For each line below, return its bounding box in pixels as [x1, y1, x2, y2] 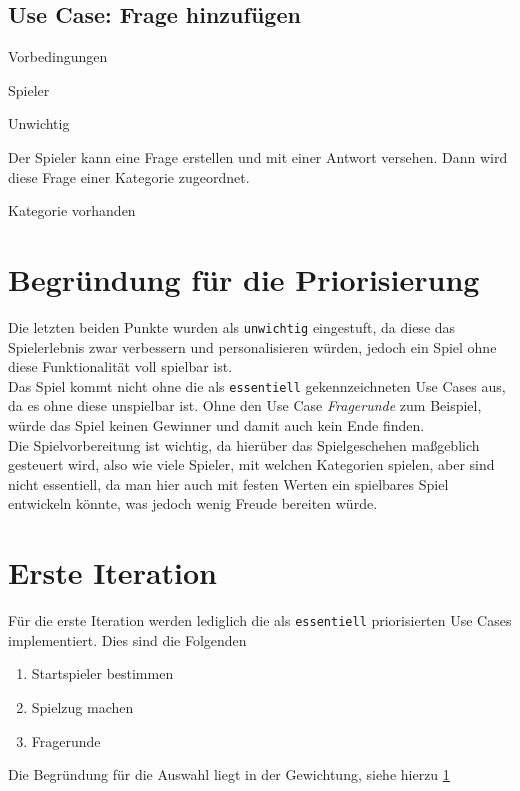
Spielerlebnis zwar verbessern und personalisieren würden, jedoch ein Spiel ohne [8, 336, 497, 357]
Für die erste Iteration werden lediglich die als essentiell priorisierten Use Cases [8, 610, 512, 631]
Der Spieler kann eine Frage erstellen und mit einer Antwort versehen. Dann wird [8, 146, 508, 167]
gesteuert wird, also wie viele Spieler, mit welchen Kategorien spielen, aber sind [8, 454, 495, 475]
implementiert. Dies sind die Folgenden [8, 629, 247, 650]
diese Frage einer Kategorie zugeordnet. [8, 166, 250, 187]
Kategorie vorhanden [8, 200, 136, 221]
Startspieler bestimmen [31, 663, 174, 684]
